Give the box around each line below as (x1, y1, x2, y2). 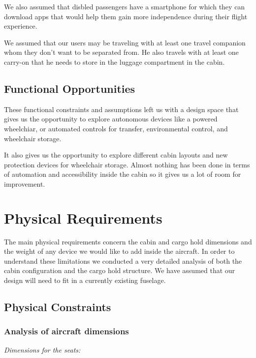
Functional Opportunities (4, 80, 135, 96)
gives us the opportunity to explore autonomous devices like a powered (4, 114, 218, 124)
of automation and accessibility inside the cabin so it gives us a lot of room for (4, 169, 241, 179)
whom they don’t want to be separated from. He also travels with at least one (4, 47, 239, 57)
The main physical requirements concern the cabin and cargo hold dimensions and (4, 236, 252, 246)
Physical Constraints (4, 299, 111, 314)
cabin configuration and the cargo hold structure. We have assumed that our (4, 265, 235, 276)
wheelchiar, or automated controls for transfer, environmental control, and (4, 123, 228, 133)
